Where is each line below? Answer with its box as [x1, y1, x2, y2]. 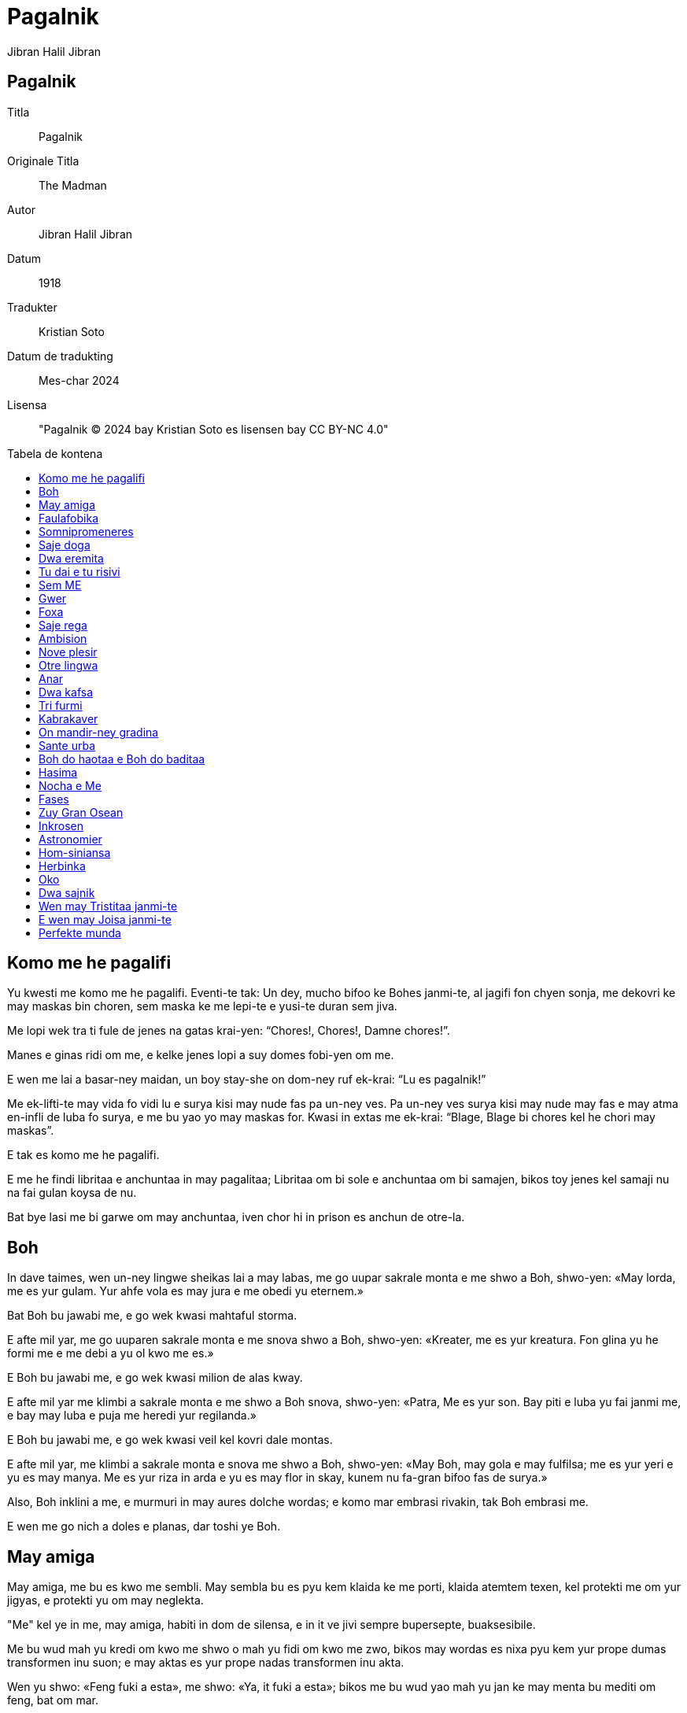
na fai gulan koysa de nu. [7, 1186, 137, 1200]
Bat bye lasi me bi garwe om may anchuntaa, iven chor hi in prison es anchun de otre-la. [7, 1210, 465, 1224]
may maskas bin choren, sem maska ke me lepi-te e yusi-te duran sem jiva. [7, 999, 397, 1013]
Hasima [39, 765, 78, 779]
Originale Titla [7, 153, 79, 168]
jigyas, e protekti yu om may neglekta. [7, 1593, 204, 1608]
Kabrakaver [39, 711, 98, 725]
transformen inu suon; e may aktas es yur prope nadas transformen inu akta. [7, 1656, 404, 1670]
